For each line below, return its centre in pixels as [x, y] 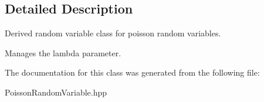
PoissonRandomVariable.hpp [56, 92]
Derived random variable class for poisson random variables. [113, 33]
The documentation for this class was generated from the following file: [132, 72]
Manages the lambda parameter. [63, 52]
